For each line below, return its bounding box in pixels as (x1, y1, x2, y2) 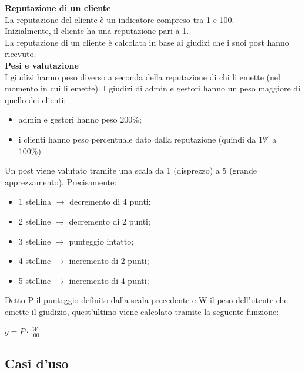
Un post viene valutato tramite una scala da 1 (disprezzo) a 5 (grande (5, 164, 257, 177)
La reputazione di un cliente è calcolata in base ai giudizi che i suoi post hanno (5, 36, 289, 48)
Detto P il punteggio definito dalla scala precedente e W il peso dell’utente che (5, 294, 288, 306)
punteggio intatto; (69, 235, 134, 247)
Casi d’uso (5, 354, 69, 372)
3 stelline (18, 235, 51, 247)
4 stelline (18, 255, 51, 267)
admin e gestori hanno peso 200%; (18, 113, 142, 126)
